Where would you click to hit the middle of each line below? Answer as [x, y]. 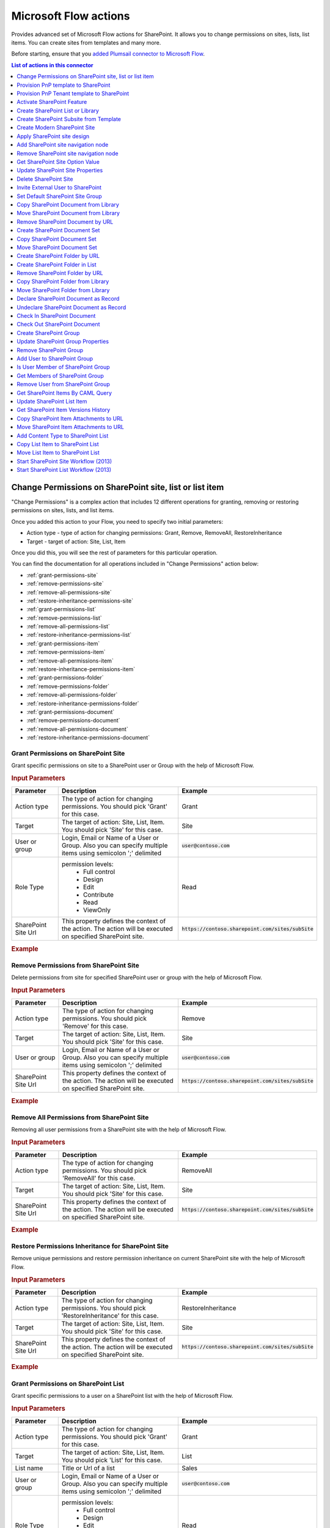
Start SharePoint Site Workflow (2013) [64, 461]
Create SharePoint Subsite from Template [69, 119]
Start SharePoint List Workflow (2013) [64, 470]
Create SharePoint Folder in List [57, 264]
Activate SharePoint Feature [52, 102]
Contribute [98, 895]
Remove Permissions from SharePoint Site [75, 965]
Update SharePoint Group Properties [63, 342]
